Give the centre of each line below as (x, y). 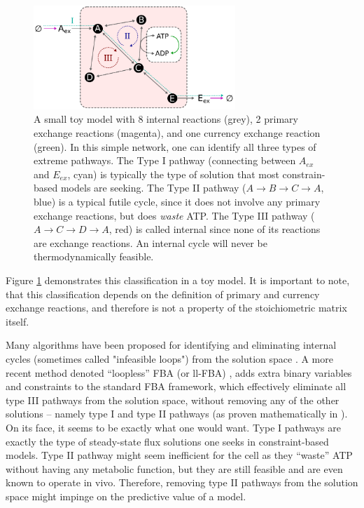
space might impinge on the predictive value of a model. (126, 496)
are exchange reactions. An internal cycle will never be (150, 242)
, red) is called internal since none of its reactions (215, 229)
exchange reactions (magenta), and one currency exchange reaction (177, 133)
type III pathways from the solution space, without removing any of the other (173, 400)
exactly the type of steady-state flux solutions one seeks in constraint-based (167, 441)
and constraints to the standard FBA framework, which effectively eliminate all (176, 386)
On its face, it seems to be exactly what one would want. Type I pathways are (173, 427)
